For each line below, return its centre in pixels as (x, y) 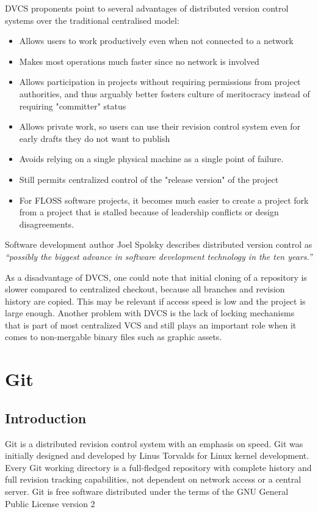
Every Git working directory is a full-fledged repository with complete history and (158, 467)
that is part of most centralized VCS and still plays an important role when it (151, 325)
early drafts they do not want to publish (95, 138)
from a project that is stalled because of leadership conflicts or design (149, 212)
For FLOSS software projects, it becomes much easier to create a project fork (164, 200)
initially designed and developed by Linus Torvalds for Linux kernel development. (157, 455)
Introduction (46, 417)
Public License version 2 (50, 503)
